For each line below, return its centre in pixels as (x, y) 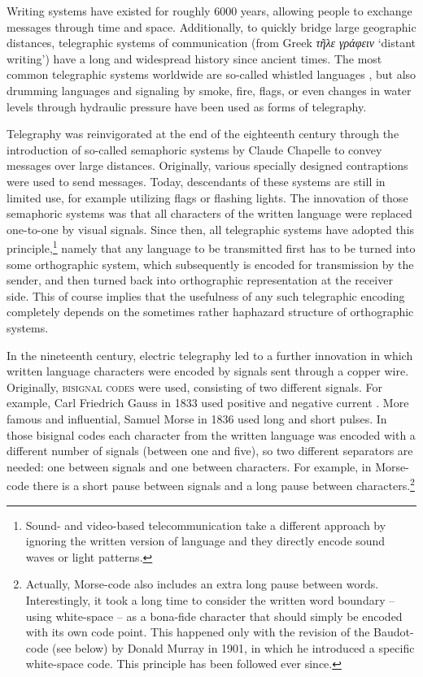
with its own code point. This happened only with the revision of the (198, 632)
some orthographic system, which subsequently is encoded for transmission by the (210, 264)
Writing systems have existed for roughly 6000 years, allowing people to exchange (209, 11)
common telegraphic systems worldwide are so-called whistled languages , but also (211, 74)
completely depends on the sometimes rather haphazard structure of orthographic (210, 312)
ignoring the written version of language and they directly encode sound (205, 541)
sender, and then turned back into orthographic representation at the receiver (200, 280)
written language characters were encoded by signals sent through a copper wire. (208, 371)
